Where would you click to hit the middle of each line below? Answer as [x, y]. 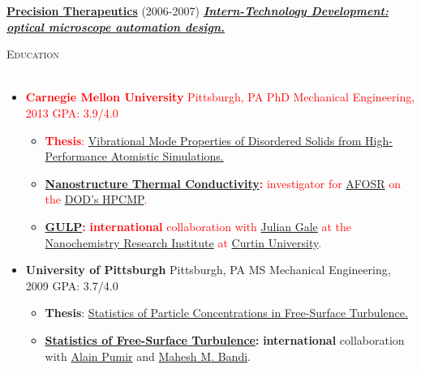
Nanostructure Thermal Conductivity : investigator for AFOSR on [223, 183]
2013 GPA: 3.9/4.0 [72, 112]
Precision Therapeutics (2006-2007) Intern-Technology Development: [198, 11]
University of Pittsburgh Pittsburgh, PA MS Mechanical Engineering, [208, 270]
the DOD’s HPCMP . [96, 199]
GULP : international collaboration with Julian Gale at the [198, 226]
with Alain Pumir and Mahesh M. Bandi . [148, 356]
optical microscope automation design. [116, 26]
